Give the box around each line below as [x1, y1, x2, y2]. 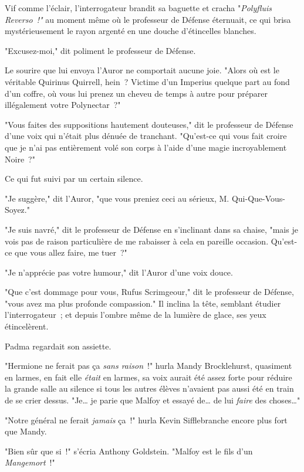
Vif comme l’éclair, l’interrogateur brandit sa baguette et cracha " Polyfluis [5, 2, 272, 13]
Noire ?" [5, 152, 35, 165]
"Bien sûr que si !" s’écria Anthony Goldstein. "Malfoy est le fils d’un [5, 444, 253, 457]
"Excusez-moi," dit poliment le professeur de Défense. [5, 44, 196, 56]
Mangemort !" [5, 456, 55, 468]
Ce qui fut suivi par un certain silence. [5, 172, 143, 185]
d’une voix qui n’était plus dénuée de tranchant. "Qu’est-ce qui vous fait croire [5, 130, 287, 142]
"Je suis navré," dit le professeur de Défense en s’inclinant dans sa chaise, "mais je [5, 223, 298, 235]
